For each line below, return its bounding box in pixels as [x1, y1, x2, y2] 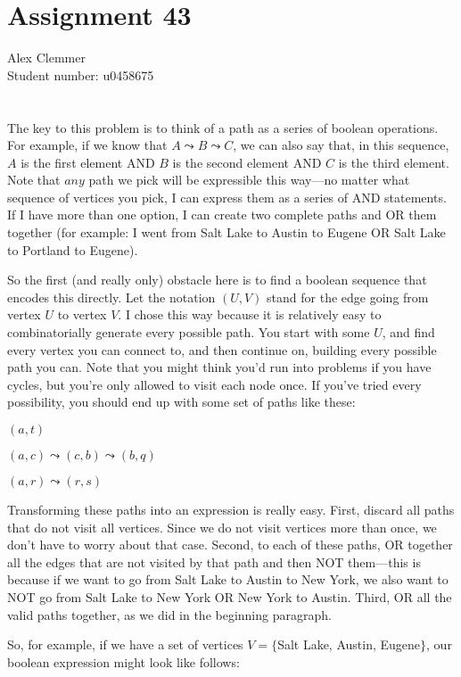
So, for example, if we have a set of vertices [7, 635, 243, 654]
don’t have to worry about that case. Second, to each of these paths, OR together [7, 535, 453, 554]
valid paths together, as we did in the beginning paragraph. [7, 605, 332, 623]
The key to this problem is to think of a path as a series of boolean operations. [7, 118, 439, 136]
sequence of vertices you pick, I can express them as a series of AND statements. [7, 187, 447, 206]
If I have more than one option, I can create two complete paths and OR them [7, 205, 437, 224]
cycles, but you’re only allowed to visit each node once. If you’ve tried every [7, 375, 422, 393]
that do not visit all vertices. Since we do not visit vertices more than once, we [7, 517, 437, 536]
